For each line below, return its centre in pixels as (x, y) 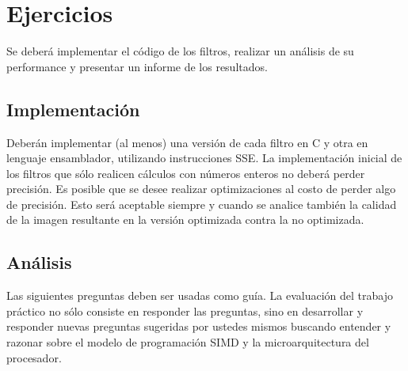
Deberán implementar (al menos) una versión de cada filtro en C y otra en (187, 142)
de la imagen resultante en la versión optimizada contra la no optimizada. (185, 220)
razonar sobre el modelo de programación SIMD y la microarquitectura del (188, 342)
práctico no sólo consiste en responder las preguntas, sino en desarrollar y (185, 310)
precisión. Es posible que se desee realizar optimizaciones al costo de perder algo (201, 189)
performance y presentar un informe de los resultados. (137, 66)
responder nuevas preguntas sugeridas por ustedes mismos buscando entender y (199, 326)
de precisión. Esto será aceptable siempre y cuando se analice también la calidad (202, 204)
